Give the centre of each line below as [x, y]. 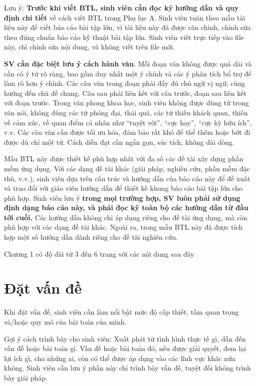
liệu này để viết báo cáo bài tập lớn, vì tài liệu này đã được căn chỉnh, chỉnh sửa [128, 27]
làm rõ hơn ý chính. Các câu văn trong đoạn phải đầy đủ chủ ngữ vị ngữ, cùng [125, 83]
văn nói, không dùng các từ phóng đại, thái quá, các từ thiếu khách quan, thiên [126, 112]
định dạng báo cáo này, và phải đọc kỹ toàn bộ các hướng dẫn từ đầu [126, 207]
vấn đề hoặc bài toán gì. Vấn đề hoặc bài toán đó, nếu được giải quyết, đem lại [125, 348]
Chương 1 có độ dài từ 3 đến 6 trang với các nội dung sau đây [99, 253]
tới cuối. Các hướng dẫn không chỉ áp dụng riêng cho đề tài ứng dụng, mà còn [126, 217]
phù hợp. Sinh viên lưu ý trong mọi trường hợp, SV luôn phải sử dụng [122, 197]
